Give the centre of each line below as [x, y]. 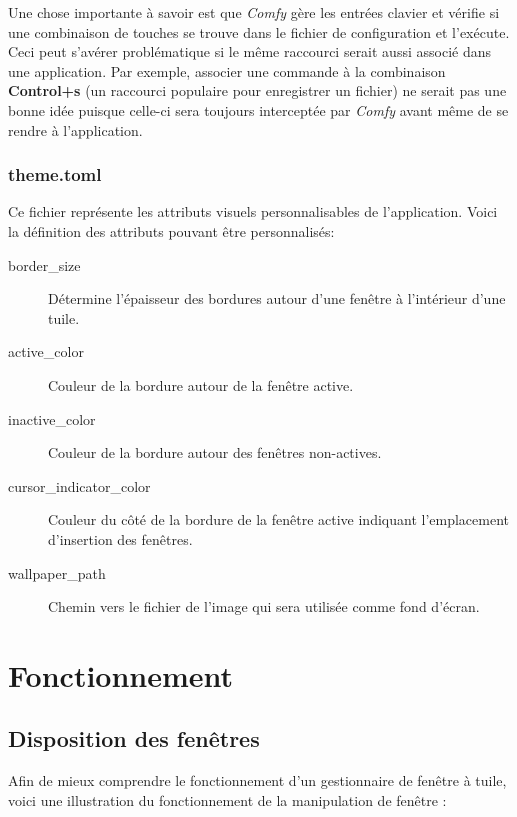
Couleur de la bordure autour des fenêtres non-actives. [215, 452]
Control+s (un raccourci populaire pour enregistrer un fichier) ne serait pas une [257, 90]
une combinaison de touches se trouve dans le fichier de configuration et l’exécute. [259, 31]
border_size [44, 264]
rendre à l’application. [75, 129]
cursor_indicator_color [79, 485]
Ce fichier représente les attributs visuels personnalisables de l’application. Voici [253, 211]
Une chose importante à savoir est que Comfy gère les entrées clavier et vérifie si [254, 12]
